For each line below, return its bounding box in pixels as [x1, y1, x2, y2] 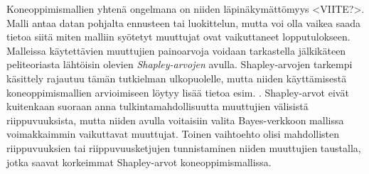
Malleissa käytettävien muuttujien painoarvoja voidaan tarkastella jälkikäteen [6, 43, 346, 58]
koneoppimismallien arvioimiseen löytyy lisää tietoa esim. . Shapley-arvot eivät [6, 85, 349, 99]
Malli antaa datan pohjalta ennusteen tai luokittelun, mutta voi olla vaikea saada [6, 15, 360, 30]
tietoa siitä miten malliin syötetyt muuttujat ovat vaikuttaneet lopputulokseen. [6, 29, 351, 44]
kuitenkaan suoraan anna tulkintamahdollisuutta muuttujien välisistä [6, 99, 309, 114]
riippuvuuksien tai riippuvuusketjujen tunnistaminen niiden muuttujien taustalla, [6, 140, 361, 155]
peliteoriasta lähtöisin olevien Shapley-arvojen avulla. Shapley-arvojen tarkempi [6, 57, 353, 72]
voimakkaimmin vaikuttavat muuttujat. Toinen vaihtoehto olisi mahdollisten [6, 126, 340, 141]
